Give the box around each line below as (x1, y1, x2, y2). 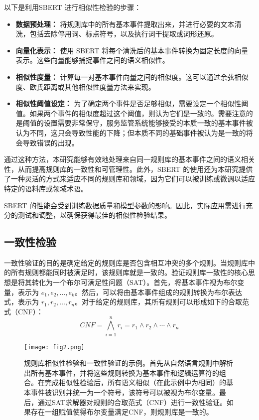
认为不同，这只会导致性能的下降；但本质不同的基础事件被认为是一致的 (15, 127, 246, 138)
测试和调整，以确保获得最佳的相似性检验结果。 (17, 210, 171, 220)
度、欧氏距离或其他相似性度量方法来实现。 (15, 81, 155, 92)
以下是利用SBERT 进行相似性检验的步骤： (4, 2, 141, 12)
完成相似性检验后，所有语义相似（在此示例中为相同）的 (44, 377, 226, 388)
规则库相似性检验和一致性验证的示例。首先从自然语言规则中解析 (24, 358, 233, 368)
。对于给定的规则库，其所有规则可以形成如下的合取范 (75, 296, 250, 307)
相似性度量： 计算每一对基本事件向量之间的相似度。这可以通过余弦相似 (15, 71, 249, 82)
